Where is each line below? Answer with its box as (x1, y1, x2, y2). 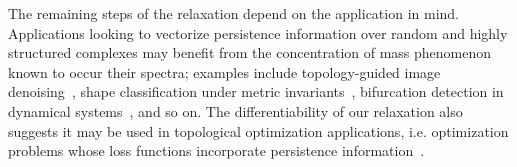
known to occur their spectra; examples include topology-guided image (8, 61, 441, 82)
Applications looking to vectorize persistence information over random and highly (8, 22, 508, 43)
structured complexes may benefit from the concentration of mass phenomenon (8, 42, 492, 63)
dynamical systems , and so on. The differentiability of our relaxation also (8, 100, 463, 121)
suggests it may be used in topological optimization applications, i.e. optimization (8, 120, 509, 141)
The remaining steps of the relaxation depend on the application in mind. (8, 3, 459, 23)
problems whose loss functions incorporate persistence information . (8, 140, 425, 161)
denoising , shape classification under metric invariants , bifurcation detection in (8, 81, 504, 102)
